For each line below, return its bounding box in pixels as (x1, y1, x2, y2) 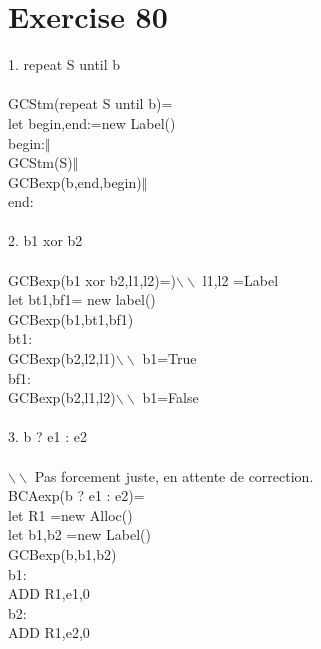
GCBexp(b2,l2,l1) (8, 348, 116, 369)
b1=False (142, 387, 199, 408)
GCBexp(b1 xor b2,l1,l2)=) (8, 269, 176, 290)
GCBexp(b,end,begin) (8, 171, 142, 192)
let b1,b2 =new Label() (8, 524, 151, 545)
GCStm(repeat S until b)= (8, 93, 173, 114)
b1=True (142, 348, 197, 369)
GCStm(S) (8, 152, 73, 173)
